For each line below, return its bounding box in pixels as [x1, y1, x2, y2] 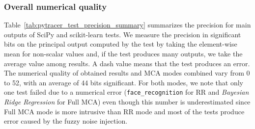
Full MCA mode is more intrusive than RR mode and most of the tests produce [4, 106, 245, 116]
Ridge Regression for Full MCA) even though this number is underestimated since [4, 97, 251, 107]
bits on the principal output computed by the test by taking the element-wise [4, 39, 237, 49]
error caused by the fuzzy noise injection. [4, 116, 128, 126]
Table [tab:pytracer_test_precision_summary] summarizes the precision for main [4, 20, 251, 30]
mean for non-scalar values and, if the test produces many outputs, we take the [4, 49, 243, 58]
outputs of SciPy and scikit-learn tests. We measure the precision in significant [4, 29, 241, 39]
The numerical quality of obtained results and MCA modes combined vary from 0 [4, 68, 250, 78]
